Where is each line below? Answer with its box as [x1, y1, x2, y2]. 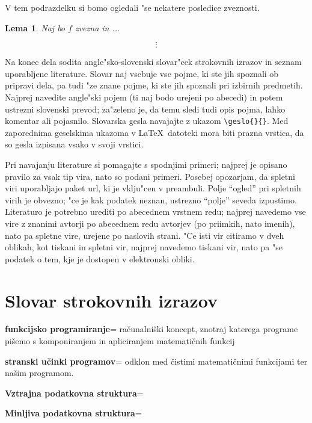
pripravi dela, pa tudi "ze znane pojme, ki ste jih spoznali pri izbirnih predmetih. [5, 79, 303, 91]
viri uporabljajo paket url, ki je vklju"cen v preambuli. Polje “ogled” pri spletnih [5, 182, 301, 194]
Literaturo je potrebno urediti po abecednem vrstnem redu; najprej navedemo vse [5, 205, 306, 218]
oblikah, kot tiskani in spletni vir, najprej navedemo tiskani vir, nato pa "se [5, 241, 283, 253]
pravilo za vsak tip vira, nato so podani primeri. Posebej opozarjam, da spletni [5, 170, 295, 182]
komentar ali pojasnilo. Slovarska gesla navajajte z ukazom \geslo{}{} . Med [5, 114, 289, 127]
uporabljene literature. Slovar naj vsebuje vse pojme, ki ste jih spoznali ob [5, 67, 279, 79]
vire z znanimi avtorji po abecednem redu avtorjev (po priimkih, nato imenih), [5, 217, 295, 229]
